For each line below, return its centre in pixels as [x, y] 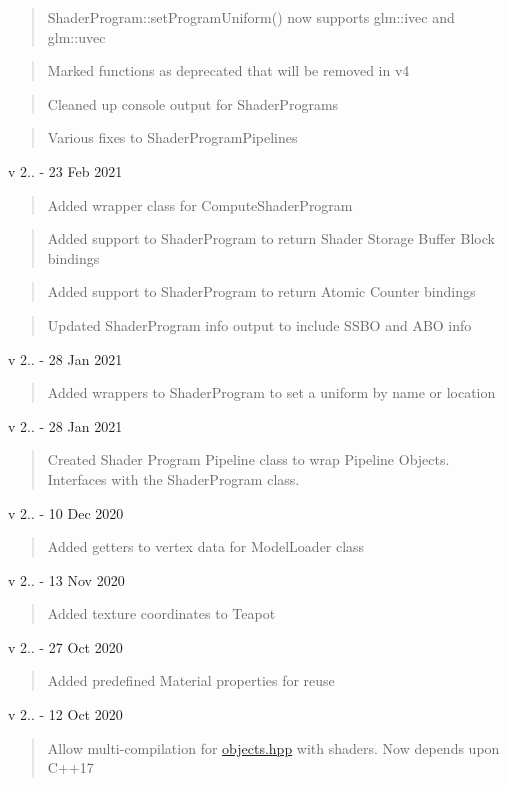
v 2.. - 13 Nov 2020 [66, 579]
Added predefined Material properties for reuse [191, 680]
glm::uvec [76, 36]
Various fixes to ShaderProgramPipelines [172, 137]
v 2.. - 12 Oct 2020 [65, 714]
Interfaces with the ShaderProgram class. [173, 478]
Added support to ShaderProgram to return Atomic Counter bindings [261, 291]
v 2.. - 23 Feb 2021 [65, 170]
